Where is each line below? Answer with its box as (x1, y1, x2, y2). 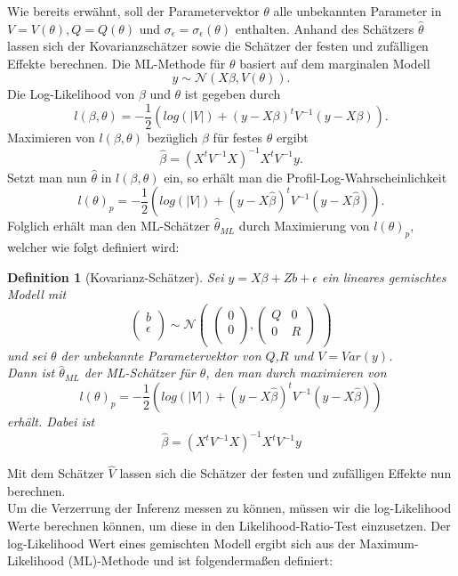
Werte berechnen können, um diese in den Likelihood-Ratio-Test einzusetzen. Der (7, 516, 451, 535)
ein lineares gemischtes (322, 267, 446, 286)
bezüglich (147, 128, 198, 147)
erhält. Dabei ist (7, 411, 95, 430)
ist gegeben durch (184, 85, 281, 103)
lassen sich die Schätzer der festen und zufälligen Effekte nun (119, 464, 452, 483)
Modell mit (7, 285, 67, 304)
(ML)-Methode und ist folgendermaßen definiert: (68, 551, 333, 570)
